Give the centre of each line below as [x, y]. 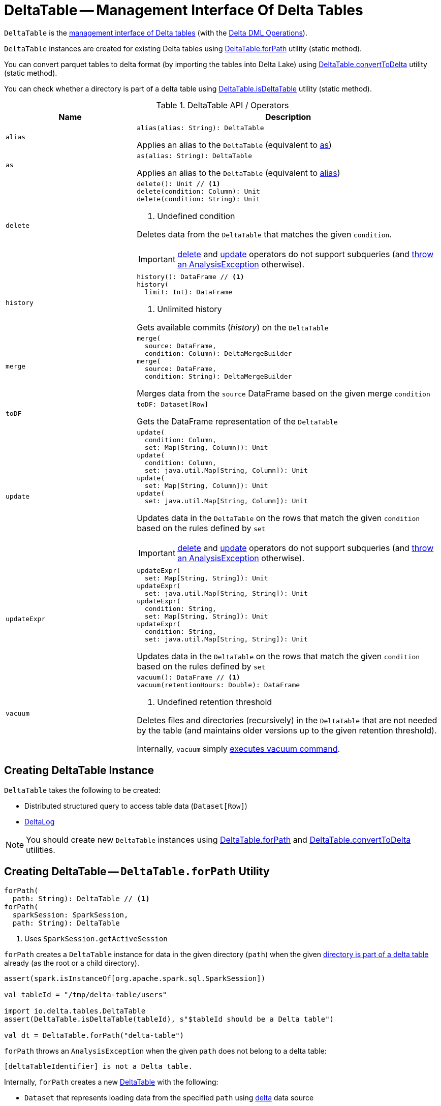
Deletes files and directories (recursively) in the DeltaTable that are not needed [287, 720]
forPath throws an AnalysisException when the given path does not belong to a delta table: [165, 1051]
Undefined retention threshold [215, 702]
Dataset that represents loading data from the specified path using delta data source [169, 1098]
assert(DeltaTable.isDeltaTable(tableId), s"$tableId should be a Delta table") [169, 1019]
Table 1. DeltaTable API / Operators [223, 105]
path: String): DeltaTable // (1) [81, 899]
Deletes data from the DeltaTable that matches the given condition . [264, 234]
